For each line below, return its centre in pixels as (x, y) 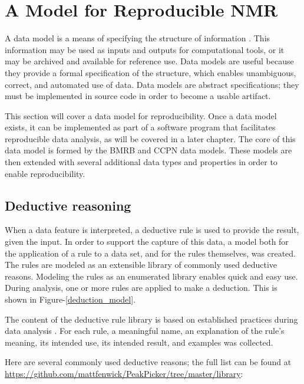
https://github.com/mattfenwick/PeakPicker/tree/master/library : (124, 373)
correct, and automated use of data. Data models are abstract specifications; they (152, 84)
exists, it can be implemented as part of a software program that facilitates (140, 127)
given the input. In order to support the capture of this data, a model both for (147, 242)
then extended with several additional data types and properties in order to (141, 162)
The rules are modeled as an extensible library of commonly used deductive (141, 265)
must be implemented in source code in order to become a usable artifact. (138, 96)
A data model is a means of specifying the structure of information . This (138, 38)
